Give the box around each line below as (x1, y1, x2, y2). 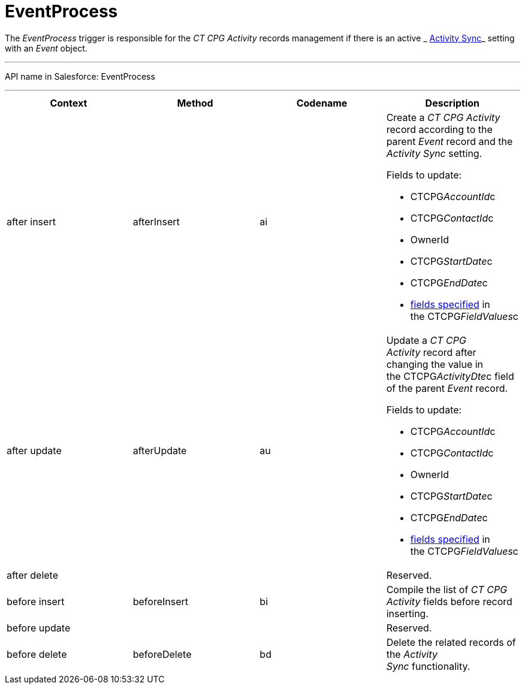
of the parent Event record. (386, 382, 508, 394)
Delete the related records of (386, 636, 516, 648)
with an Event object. (5, 43, 87, 53)
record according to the (386, 123, 493, 135)
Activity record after (386, 346, 476, 358)
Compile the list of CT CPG (386, 583, 508, 596)
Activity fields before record (386, 595, 512, 608)
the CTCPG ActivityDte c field (386, 370, 514, 382)
